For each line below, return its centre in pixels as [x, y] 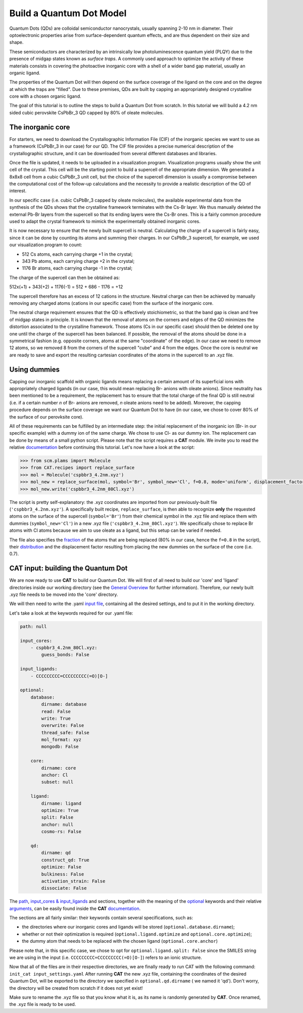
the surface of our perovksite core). [46, 417]
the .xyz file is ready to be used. [43, 1004]
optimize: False [61, 867]
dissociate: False [64, 888]
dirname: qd [56, 853]
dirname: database [64, 704]
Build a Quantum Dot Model [68, 13]
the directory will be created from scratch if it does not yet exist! [76, 988]
